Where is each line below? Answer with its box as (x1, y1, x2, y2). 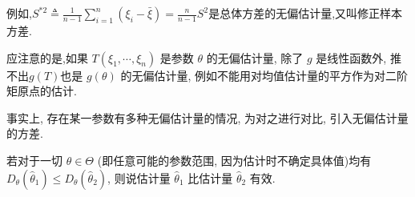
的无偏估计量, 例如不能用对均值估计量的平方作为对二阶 (120, 66, 408, 83)
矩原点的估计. (6, 82, 77, 99)
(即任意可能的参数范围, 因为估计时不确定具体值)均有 (97, 151, 372, 168)
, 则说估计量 (107, 169, 171, 186)
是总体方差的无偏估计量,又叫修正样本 (208, 5, 403, 21)
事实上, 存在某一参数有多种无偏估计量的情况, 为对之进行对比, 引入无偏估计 (6, 109, 397, 126)
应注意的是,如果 (6, 49, 88, 66)
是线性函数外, (316, 49, 387, 66)
